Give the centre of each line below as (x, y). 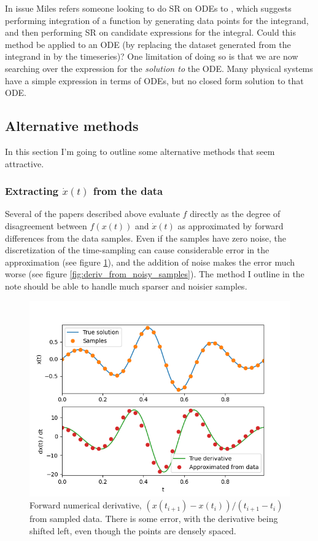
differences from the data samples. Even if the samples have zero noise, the (146, 238)
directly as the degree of (235, 214)
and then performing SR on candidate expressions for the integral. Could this (151, 32)
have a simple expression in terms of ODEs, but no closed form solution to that (154, 80)
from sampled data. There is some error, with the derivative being (154, 519)
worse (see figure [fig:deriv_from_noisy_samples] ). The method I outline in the (155, 274)
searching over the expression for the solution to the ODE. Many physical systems (159, 68)
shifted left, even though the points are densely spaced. (133, 530)
